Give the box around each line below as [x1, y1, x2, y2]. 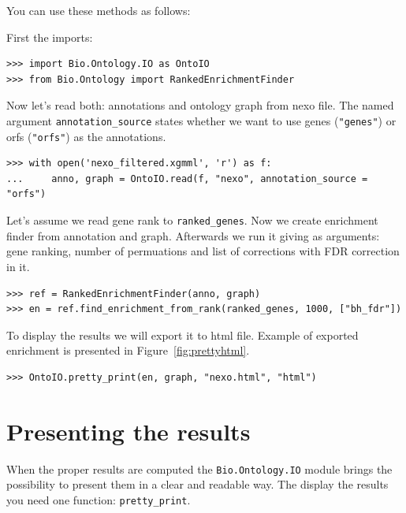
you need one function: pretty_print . [6, 491, 191, 507]
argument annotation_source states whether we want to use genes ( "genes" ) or [6, 112, 397, 128]
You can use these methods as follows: [6, 2, 191, 18]
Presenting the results [6, 414, 251, 447]
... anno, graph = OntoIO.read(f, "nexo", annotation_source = [6, 173, 368, 184]
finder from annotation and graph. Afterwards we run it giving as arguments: [6, 227, 380, 243]
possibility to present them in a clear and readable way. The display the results [6, 476, 389, 493]
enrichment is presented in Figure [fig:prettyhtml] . [6, 342, 250, 359]
